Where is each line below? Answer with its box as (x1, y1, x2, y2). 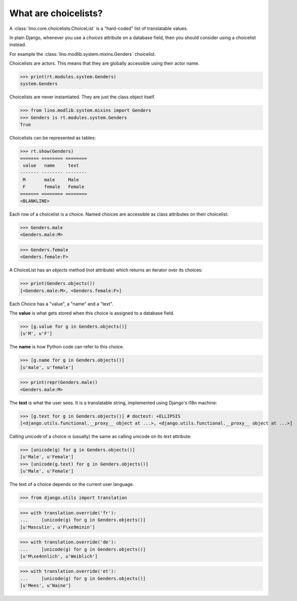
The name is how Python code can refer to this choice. (9, 344, 124, 350)
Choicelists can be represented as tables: (9, 135, 96, 141)
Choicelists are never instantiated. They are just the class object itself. (9, 94, 156, 100)
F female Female (23, 184, 85, 190)
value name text (23, 162, 80, 168)
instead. (9, 42, 26, 48)
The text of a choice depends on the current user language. (9, 481, 134, 487)
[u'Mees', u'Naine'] (20, 583, 71, 588)
